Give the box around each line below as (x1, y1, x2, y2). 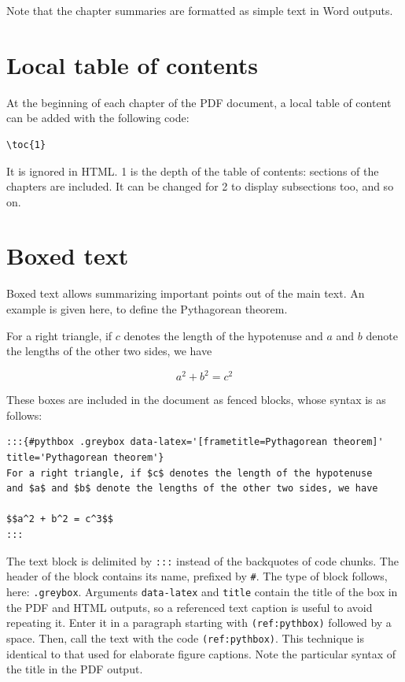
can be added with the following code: (6, 109, 190, 126)
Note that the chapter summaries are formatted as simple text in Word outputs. (6, 2, 393, 18)
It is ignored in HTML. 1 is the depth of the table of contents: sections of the (6, 162, 379, 179)
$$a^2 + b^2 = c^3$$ (6, 513, 114, 525)
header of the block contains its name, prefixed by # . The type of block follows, (6, 568, 388, 584)
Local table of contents (6, 48, 259, 80)
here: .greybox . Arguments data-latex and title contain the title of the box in (6, 583, 398, 599)
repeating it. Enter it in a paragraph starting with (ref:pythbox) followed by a (6, 614, 392, 631)
